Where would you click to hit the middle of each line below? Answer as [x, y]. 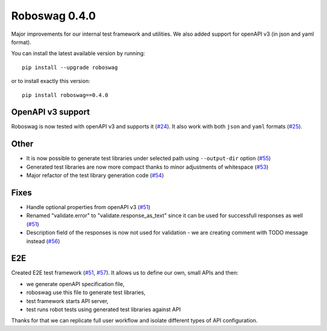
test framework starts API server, [68, 301]
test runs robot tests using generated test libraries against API [104, 310]
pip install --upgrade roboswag [70, 67]
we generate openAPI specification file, [75, 284]
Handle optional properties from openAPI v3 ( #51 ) [88, 207]
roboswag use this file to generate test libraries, [86, 293]
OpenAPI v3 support [51, 112]
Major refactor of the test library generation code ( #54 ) [95, 175]
